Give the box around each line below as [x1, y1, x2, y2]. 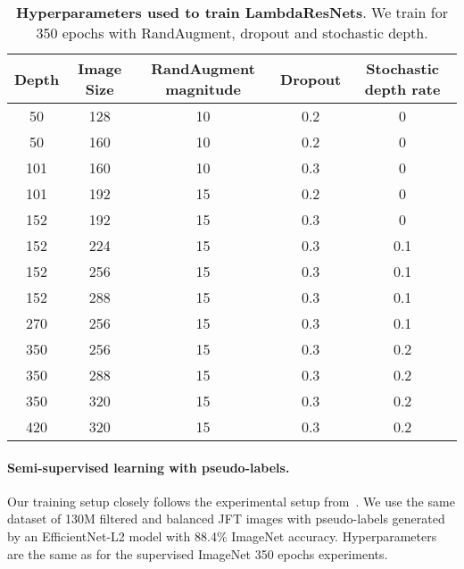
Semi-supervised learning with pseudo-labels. [7, 457, 290, 476]
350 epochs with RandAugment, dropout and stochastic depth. [36, 22, 428, 43]
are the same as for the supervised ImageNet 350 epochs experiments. [7, 544, 388, 563]
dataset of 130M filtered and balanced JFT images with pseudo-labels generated [7, 509, 445, 528]
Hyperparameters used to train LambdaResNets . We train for [16, 2, 448, 22]
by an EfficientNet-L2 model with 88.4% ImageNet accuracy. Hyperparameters [7, 526, 437, 545]
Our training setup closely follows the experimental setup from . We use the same [7, 491, 455, 510]
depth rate [364, 79, 441, 99]
